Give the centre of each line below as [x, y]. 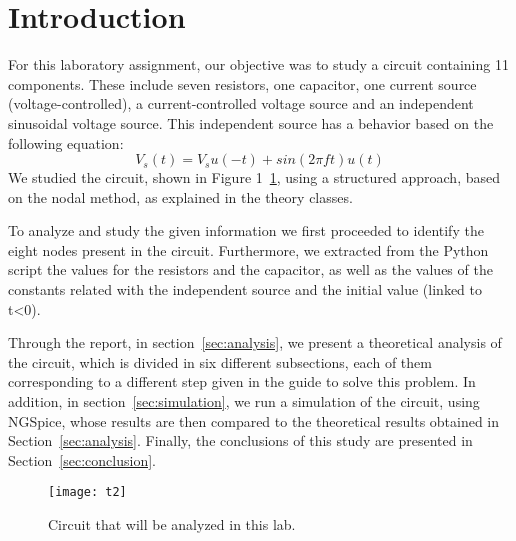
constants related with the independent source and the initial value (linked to [245, 289]
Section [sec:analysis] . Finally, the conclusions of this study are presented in [240, 440]
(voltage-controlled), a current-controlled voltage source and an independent [241, 103]
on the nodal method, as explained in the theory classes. [180, 196]
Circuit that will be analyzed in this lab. [172, 524]
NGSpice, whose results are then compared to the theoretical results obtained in [254, 420]
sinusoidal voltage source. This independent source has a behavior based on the [251, 122]
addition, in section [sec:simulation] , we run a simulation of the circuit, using [244, 401]
